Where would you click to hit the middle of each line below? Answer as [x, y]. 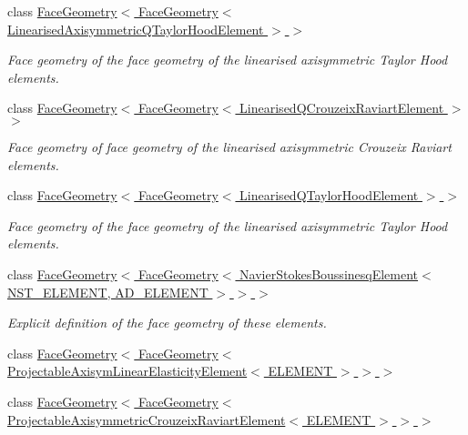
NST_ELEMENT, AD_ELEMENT [108, 292]
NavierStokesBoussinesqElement [329, 273]
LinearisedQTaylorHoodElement [329, 195]
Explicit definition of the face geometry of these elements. [167, 323]
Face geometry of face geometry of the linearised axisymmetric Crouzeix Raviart [229, 146]
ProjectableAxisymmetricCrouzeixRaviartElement [147, 419]
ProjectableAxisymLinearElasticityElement [127, 371]
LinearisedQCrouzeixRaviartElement [342, 108]
